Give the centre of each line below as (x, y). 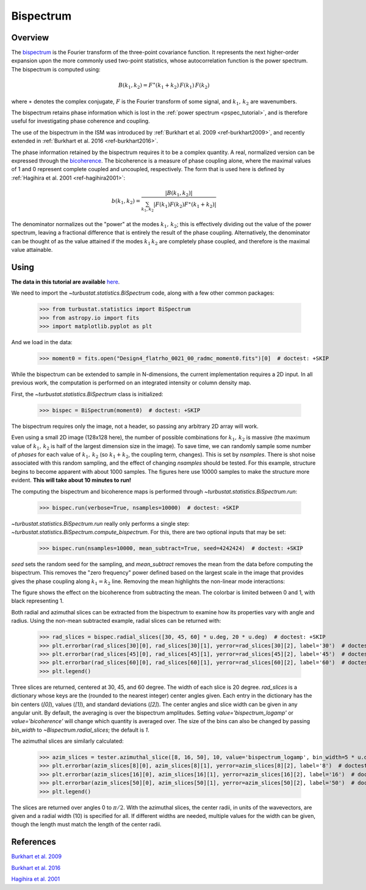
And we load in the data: (42, 342)
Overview (30, 38)
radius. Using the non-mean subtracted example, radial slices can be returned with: (116, 621)
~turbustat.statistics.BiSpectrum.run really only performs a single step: (100, 523)
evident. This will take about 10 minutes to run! (71, 480)
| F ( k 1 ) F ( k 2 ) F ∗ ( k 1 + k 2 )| (185, 204)
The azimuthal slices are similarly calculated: (68, 741)
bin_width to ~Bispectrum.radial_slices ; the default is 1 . (80, 730)
